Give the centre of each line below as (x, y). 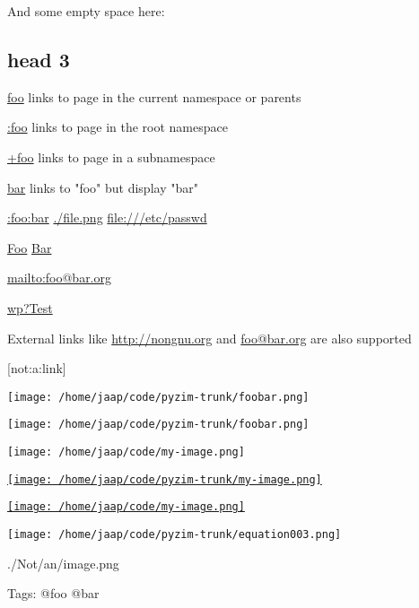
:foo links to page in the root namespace (118, 127)
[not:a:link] (37, 368)
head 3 (39, 59)
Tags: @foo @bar (53, 593)
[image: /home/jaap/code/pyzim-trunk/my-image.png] (165, 479)
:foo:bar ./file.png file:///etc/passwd (107, 217)
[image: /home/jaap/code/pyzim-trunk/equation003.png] (175, 535)
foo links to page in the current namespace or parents (154, 96)
